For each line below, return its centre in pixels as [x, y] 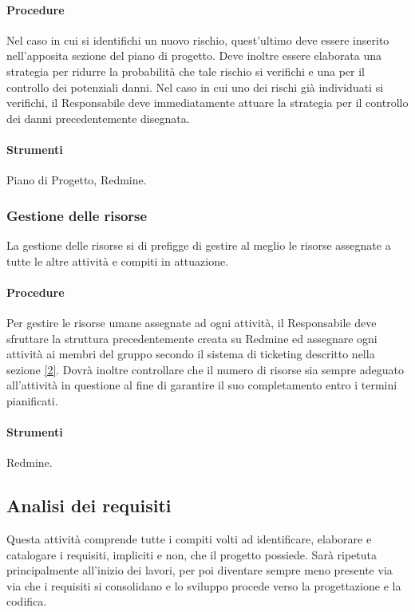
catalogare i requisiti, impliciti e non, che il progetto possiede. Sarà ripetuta [192, 554]
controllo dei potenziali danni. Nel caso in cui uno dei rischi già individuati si [195, 87]
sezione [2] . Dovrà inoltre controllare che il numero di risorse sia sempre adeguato [205, 369]
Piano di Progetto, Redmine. [77, 180]
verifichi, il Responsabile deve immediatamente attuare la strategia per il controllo [207, 103]
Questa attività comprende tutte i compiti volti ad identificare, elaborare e [189, 539]
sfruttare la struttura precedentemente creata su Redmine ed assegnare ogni [192, 338]
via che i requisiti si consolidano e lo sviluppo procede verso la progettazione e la [204, 585]
